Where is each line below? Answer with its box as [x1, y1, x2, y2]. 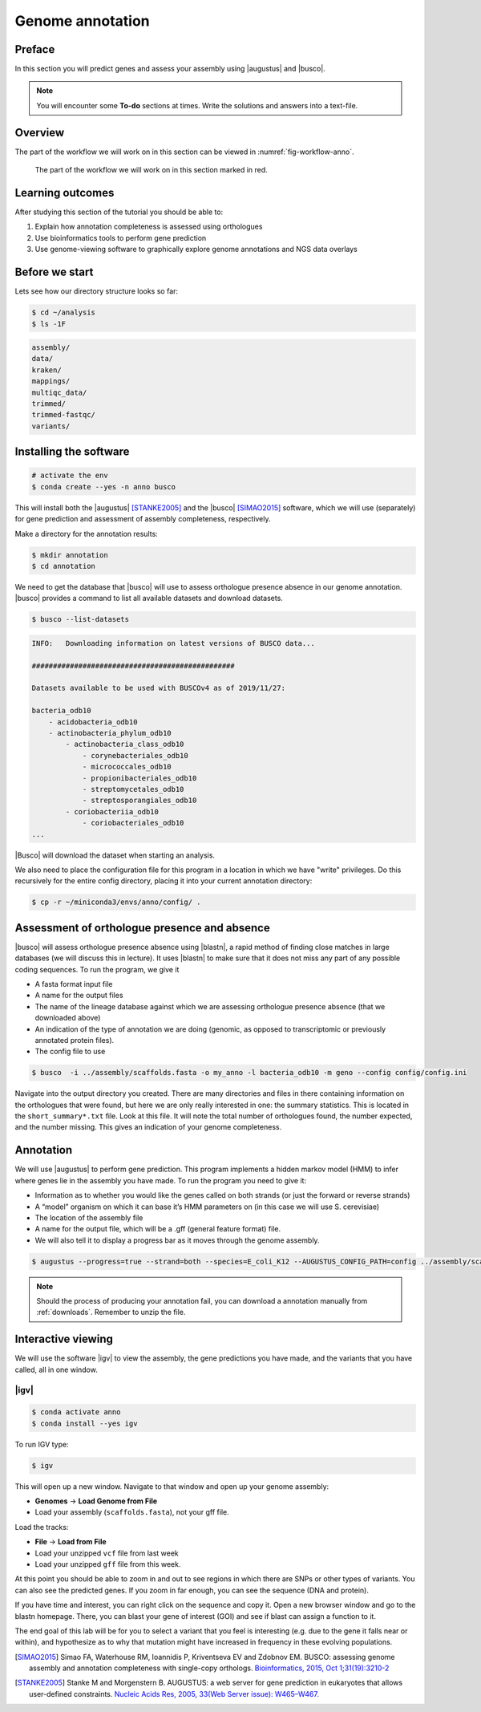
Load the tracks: [14, 1522, 69, 1531]
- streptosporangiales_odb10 [82, 796, 197, 805]
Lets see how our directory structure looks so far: [14, 286, 179, 296]
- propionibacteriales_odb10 [82, 773, 197, 782]
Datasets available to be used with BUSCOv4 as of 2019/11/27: [31, 684, 286, 693]
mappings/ [31, 377, 71, 386]
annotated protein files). [34, 1035, 115, 1045]
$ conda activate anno [31, 1408, 121, 1417]
